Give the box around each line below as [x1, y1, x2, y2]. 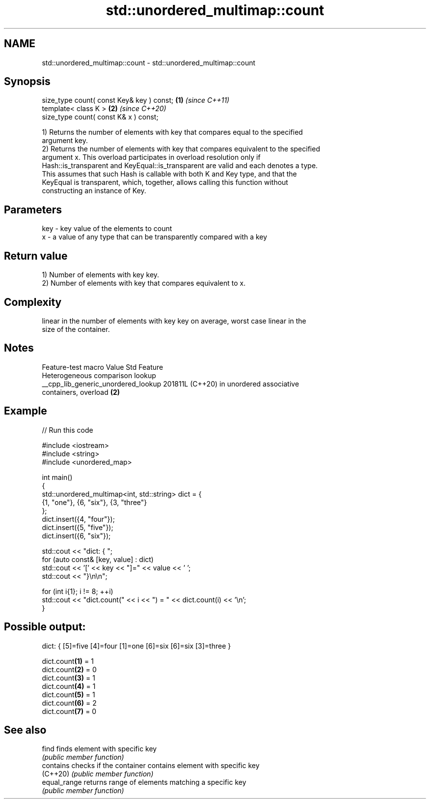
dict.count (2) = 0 [42, 665, 97, 674]
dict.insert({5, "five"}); [42, 523, 113, 532]
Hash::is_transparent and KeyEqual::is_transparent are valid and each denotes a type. [42, 161, 318, 170]
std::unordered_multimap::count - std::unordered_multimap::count [42, 58, 256, 67]
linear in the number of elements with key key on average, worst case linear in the [42, 316, 306, 325]
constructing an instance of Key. [42, 186, 146, 195]
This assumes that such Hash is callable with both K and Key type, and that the [42, 170, 297, 178]
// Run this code [42, 425, 93, 434]
